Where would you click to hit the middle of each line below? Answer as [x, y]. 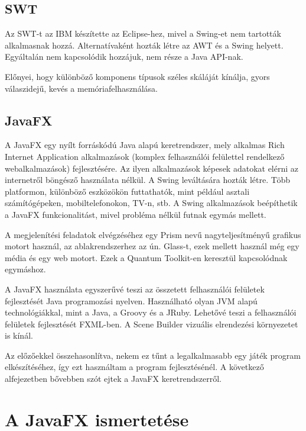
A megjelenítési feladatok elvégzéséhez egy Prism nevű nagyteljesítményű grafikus [153, 234]
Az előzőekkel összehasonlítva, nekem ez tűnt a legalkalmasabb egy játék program [153, 355]
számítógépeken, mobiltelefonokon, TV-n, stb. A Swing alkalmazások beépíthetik [151, 203]
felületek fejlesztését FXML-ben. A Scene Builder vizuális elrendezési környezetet [152, 324]
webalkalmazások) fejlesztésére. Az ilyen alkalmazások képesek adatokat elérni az [152, 168]
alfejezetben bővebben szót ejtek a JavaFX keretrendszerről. [113, 379]
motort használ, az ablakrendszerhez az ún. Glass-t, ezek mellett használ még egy [152, 246]
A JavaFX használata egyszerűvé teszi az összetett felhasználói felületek [135, 289]
